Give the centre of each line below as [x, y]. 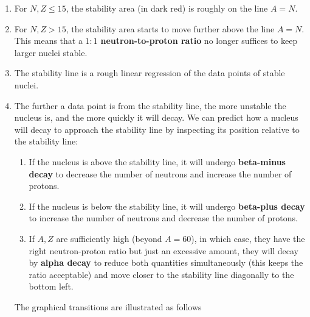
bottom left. [51, 286]
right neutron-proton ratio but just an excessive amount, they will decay [164, 250]
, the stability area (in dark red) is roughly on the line [167, 8]
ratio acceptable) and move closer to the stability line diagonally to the [161, 274]
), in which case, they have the [248, 238]
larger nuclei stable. [51, 52]
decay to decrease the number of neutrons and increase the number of [160, 173]
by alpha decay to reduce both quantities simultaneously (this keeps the [166, 262]
